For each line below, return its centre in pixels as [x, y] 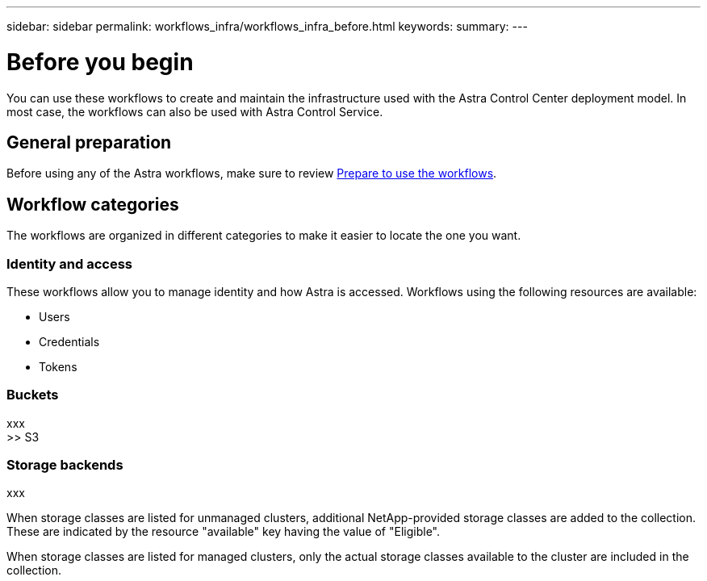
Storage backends [65, 465]
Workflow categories [93, 204]
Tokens [58, 366]
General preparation [89, 142]
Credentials [69, 341]
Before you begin [100, 62]
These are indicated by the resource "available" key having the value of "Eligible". [223, 532]
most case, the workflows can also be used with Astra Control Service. [195, 111]
